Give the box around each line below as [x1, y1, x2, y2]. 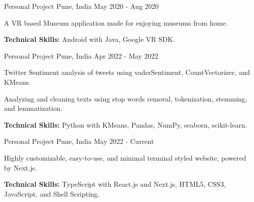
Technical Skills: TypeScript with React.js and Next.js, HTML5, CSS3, [4, 179, 226, 189]
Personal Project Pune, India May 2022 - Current [4, 136, 154, 146]
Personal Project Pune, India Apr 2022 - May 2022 [4, 50, 158, 61]
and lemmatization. [4, 103, 63, 113]
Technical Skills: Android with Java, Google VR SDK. [4, 34, 175, 44]
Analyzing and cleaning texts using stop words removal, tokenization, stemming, [4, 93, 248, 103]
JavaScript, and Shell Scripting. [4, 188, 100, 199]
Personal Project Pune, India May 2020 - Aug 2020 [4, 1, 159, 11]
